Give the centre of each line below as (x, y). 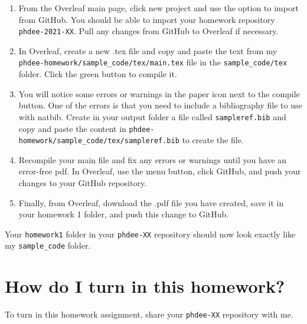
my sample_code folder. (48, 245)
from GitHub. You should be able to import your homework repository (147, 19)
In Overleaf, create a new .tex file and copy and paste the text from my (148, 50)
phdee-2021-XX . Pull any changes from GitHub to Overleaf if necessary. (148, 31)
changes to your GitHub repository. (83, 183)
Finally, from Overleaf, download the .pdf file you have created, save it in (151, 202)
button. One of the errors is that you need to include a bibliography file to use (160, 105)
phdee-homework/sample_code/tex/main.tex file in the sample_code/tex (153, 62)
